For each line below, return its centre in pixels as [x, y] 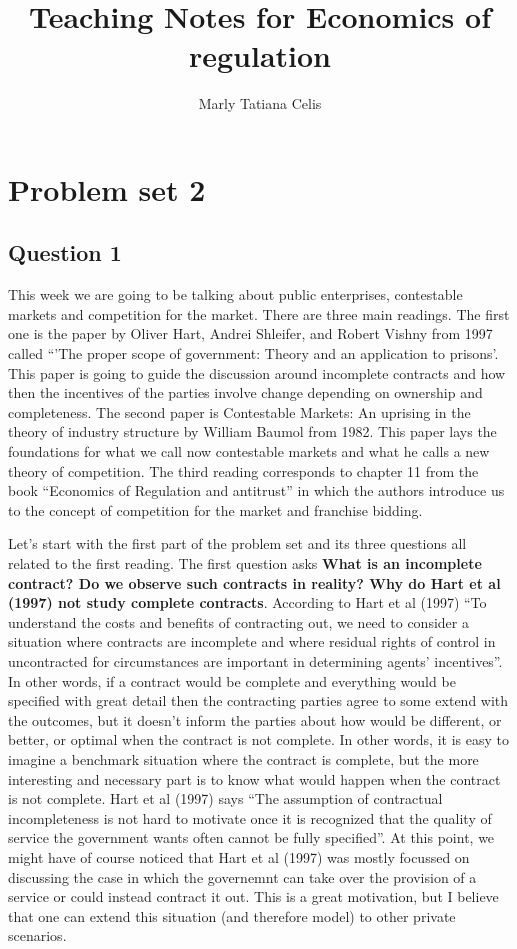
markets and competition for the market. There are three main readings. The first [259, 313]
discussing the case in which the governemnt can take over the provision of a [242, 876]
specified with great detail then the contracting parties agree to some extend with [258, 700]
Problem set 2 [107, 188]
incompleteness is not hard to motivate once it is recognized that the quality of [250, 817]
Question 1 [65, 252]
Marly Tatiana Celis [260, 103]
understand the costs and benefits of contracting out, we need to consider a [238, 621]
